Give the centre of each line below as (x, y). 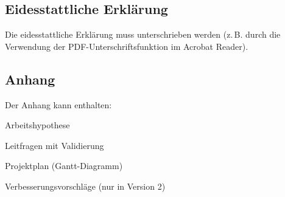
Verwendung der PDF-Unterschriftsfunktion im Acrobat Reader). (127, 46)
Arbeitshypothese (37, 125)
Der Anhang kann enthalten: (58, 104)
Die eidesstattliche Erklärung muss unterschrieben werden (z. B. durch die (143, 34)
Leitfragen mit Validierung (55, 145)
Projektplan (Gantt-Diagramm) (64, 166)
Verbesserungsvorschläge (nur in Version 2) (85, 186)
